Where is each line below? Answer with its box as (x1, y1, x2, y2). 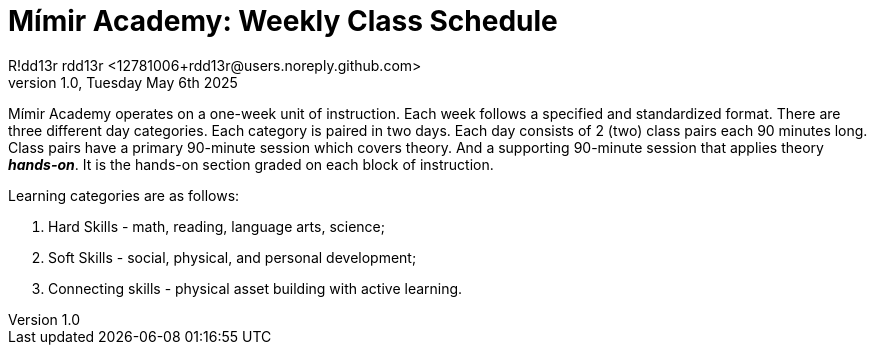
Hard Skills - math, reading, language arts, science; (48, 217, 385, 235)
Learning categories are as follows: (8, 186, 240, 204)
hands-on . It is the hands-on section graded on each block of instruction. (8, 155, 494, 173)
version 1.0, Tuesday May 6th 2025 (8, 73, 238, 91)
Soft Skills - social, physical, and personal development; (48, 248, 417, 266)
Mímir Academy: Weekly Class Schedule (8, 4, 558, 38)
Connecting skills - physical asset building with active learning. (48, 279, 463, 297)
